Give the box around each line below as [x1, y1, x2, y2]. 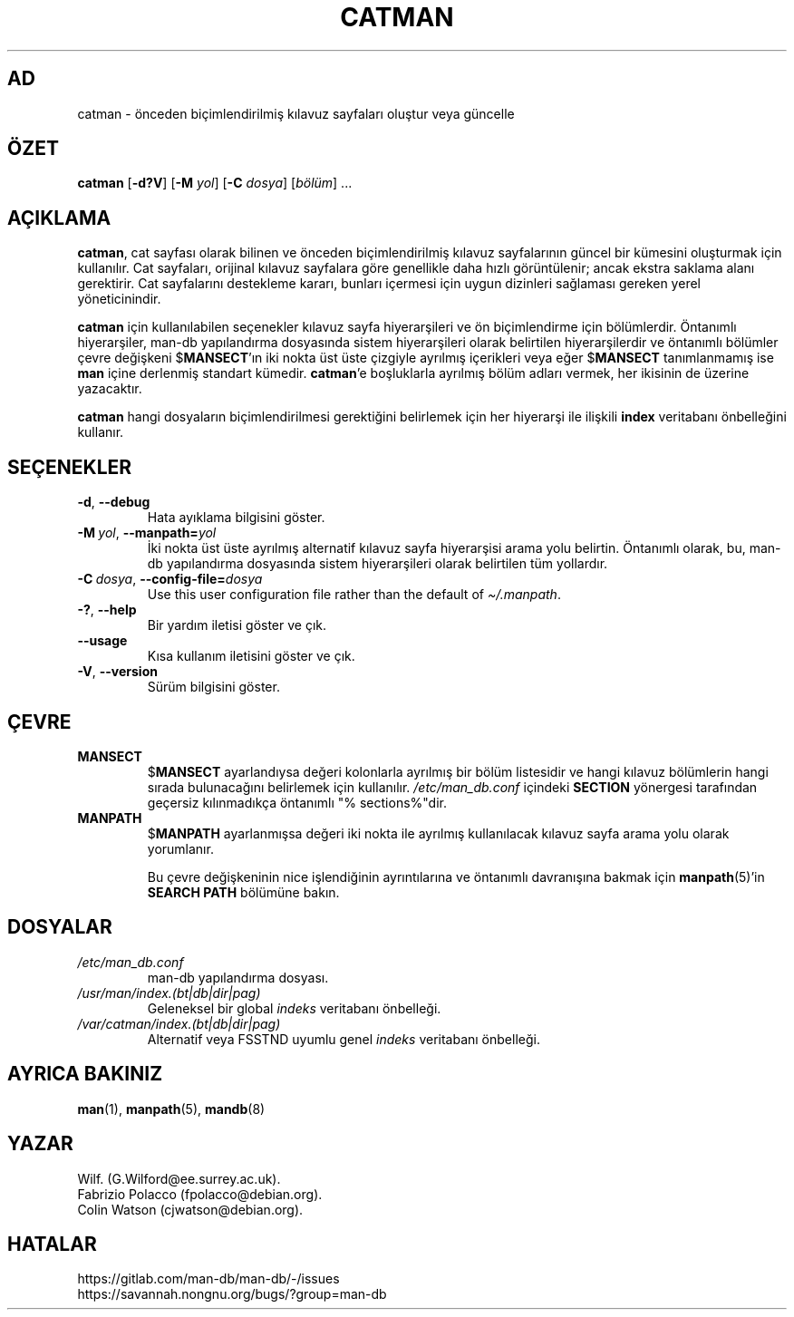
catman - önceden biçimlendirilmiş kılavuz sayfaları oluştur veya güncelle [77, 105, 515, 121]
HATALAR [7, 1232, 97, 1255]
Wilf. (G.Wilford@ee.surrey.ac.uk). [77, 1170, 281, 1186]
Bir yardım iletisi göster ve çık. [147, 617, 327, 634]
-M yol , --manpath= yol [77, 525, 217, 541]
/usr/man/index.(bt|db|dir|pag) [77, 984, 261, 1001]
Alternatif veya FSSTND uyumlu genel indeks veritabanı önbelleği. [147, 1031, 540, 1047]
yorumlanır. [147, 840, 214, 857]
